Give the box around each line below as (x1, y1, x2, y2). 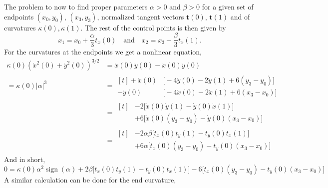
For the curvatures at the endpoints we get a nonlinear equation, (4, 46, 202, 57)
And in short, (4, 154, 45, 164)
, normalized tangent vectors (97, 11, 184, 21)
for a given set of (202, 1, 254, 11)
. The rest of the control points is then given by (80, 22, 226, 32)
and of (230, 11, 250, 21)
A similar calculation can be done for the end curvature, (4, 174, 176, 184)
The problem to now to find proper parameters (4, 1, 148, 11)
